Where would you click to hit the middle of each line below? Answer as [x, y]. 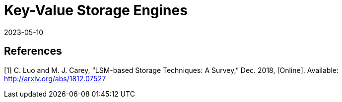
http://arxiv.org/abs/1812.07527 [55, 78]
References [33, 51]
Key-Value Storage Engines [96, 10]
